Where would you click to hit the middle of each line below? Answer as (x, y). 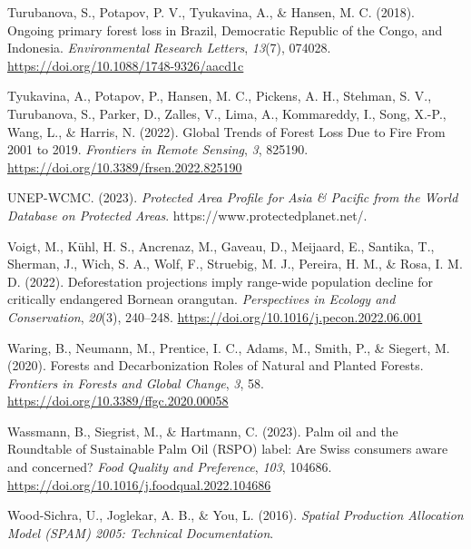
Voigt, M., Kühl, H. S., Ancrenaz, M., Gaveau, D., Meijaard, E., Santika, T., (221, 245)
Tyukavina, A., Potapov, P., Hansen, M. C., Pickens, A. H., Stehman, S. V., (220, 96)
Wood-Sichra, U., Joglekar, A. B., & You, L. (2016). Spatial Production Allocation (235, 515)
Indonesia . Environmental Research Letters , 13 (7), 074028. (169, 48)
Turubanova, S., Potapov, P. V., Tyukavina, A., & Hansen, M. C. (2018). (211, 12)
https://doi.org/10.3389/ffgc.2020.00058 (118, 401)
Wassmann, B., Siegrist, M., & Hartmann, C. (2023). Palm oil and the (203, 431)
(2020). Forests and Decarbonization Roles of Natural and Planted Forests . (216, 365)
